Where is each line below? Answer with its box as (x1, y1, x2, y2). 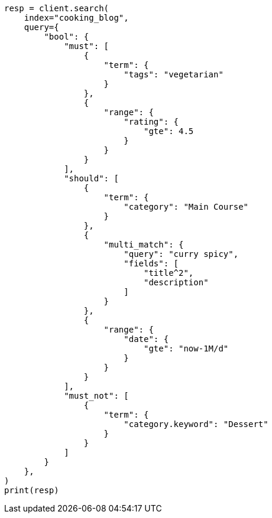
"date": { (124, 334, 169, 344)
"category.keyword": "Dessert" (124, 419, 268, 429)
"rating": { (124, 117, 179, 126)
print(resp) (4, 486, 59, 495)
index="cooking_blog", (24, 13, 129, 22)
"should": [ (64, 174, 119, 183)
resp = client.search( (4, 4, 109, 13)
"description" (144, 278, 209, 287)
